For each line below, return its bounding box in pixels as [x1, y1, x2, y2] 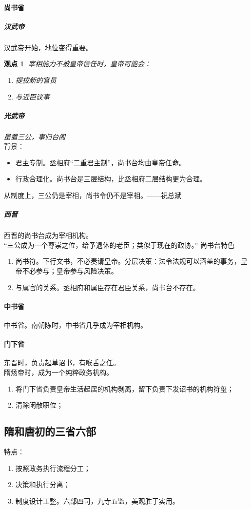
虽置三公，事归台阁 [4, 131, 65, 141]
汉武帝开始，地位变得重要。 [4, 42, 93, 52]
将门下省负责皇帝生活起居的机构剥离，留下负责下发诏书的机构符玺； [15, 383, 234, 393]
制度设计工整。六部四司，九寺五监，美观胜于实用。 [15, 495, 179, 506]
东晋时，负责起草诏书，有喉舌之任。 [4, 357, 120, 368]
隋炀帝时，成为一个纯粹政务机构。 [4, 367, 113, 377]
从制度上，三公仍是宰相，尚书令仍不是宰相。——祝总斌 [4, 190, 181, 200]
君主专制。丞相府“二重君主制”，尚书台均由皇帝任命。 [15, 157, 186, 167]
